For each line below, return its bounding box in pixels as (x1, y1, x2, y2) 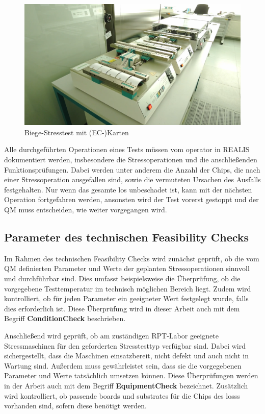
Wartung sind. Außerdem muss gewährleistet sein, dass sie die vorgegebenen (4, 360, 242, 371)
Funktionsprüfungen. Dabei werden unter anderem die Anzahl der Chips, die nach (4, 164, 260, 175)
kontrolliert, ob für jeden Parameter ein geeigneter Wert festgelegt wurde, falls (4, 293, 249, 304)
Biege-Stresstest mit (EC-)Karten (24, 127, 129, 137)
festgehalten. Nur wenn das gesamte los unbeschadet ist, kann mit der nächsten (4, 184, 252, 194)
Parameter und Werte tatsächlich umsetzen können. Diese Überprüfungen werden (4, 370, 258, 381)
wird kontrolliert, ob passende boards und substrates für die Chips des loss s (4, 390, 240, 401)
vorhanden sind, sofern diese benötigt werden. (4, 400, 147, 411)
